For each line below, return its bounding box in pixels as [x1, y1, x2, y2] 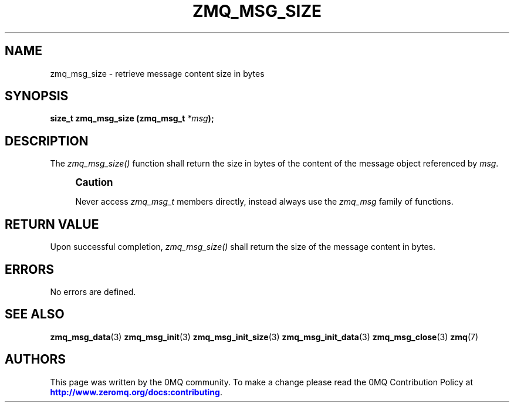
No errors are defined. [50, 286, 136, 297]
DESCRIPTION [5, 133, 89, 148]
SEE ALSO [5, 307, 65, 322]
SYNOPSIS [5, 89, 69, 104]
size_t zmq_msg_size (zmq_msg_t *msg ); [50, 113, 214, 124]
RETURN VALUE [5, 216, 99, 232]
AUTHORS [5, 352, 66, 367]
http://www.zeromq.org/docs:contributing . [50, 386, 222, 397]
